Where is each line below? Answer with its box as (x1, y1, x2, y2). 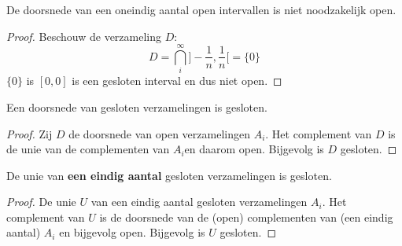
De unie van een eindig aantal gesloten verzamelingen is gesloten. (6, 167, 332, 183)
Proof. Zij (6, 125, 53, 141)
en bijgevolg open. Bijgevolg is (59, 224, 205, 240)
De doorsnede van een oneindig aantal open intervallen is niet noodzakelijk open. (6, 2, 396, 17)
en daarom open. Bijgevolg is (184, 141, 324, 157)
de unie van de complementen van (6, 141, 170, 157)
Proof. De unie (6, 193, 76, 210)
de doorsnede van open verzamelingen (68, 125, 250, 141)
